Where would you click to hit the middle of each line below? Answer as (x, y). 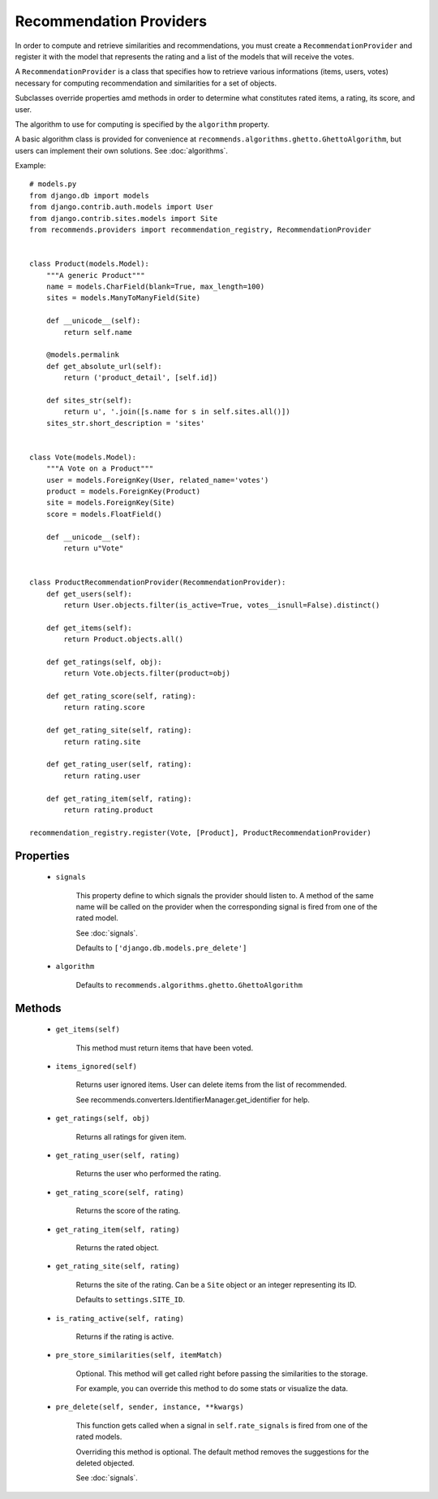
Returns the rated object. (118, 1247)
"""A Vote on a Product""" (100, 469)
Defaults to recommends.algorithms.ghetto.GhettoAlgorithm (189, 984)
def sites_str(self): (89, 400)
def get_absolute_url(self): (104, 366)
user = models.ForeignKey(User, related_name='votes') (157, 480)
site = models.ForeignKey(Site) (110, 503)
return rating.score (104, 708)
